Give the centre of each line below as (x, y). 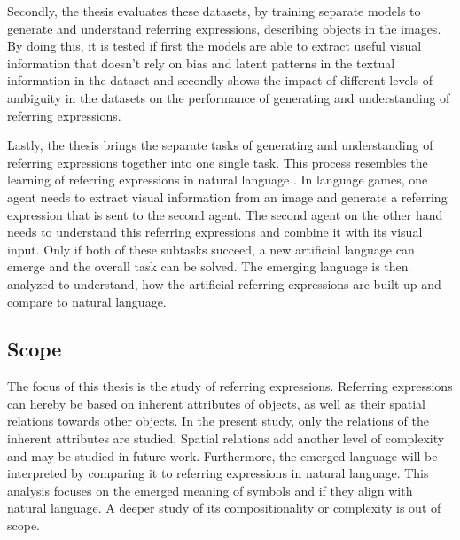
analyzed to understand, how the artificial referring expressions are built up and (224, 283)
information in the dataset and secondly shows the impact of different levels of (220, 80)
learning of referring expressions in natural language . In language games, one (218, 180)
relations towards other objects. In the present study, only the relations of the (218, 421)
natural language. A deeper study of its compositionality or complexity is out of (224, 508)
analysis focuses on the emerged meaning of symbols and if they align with (210, 490)
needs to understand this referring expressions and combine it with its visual (215, 232)
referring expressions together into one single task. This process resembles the (218, 162)
